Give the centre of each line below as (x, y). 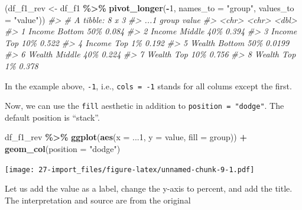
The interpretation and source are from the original (98, 200)
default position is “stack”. (52, 117)
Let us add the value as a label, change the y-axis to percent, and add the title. (149, 188)
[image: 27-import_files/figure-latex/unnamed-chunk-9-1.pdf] (130, 169)
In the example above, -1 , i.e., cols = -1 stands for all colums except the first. (148, 85)
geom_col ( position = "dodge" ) (63, 149)
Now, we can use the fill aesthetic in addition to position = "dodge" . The (144, 106)
